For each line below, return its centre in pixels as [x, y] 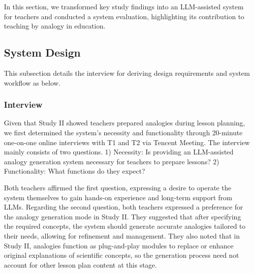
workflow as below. [32, 82]
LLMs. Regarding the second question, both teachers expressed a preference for [124, 207]
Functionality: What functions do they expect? [75, 171]
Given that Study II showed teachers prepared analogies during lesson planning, [125, 123]
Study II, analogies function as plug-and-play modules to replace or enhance [119, 245]
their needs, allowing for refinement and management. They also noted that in [122, 235]
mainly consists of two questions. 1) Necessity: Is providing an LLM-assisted [119, 152]
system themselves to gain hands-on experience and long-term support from [118, 197]
